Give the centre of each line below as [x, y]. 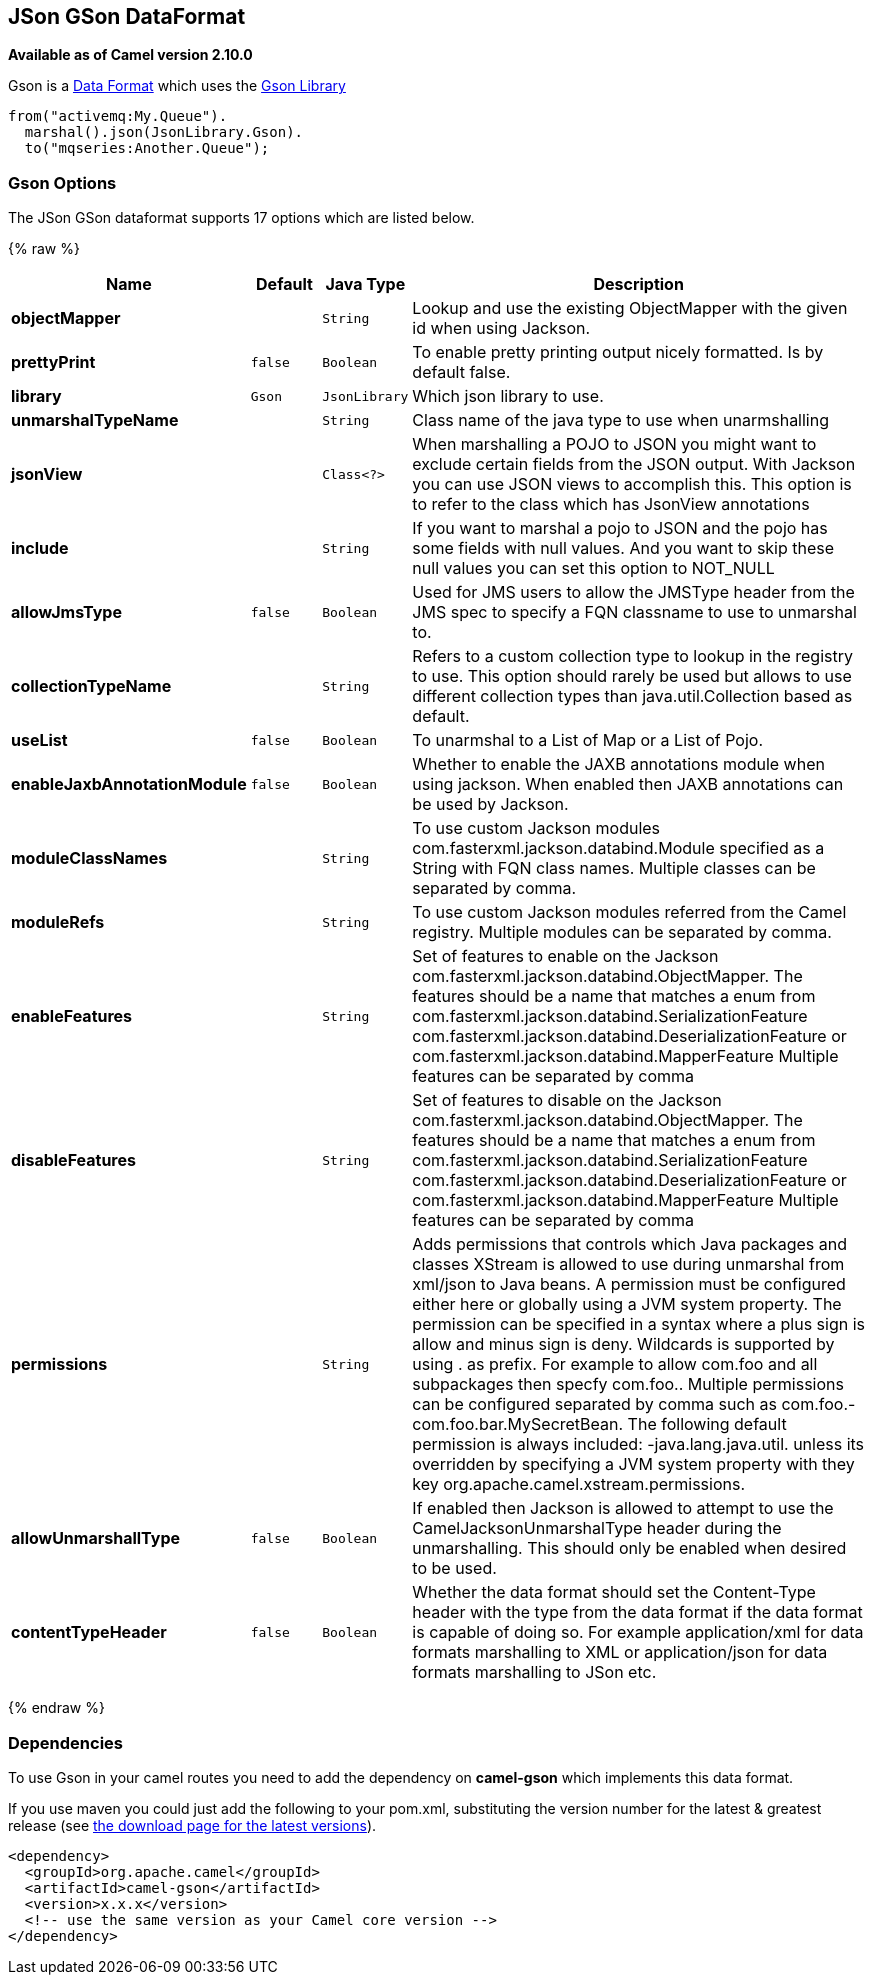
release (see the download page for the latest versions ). [192, 1825]
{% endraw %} [56, 1708]
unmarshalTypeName [95, 420]
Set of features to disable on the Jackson [567, 1100]
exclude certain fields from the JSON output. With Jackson [634, 464]
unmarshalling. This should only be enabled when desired [629, 1548]
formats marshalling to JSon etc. [534, 1672]
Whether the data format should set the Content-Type [614, 1592]
